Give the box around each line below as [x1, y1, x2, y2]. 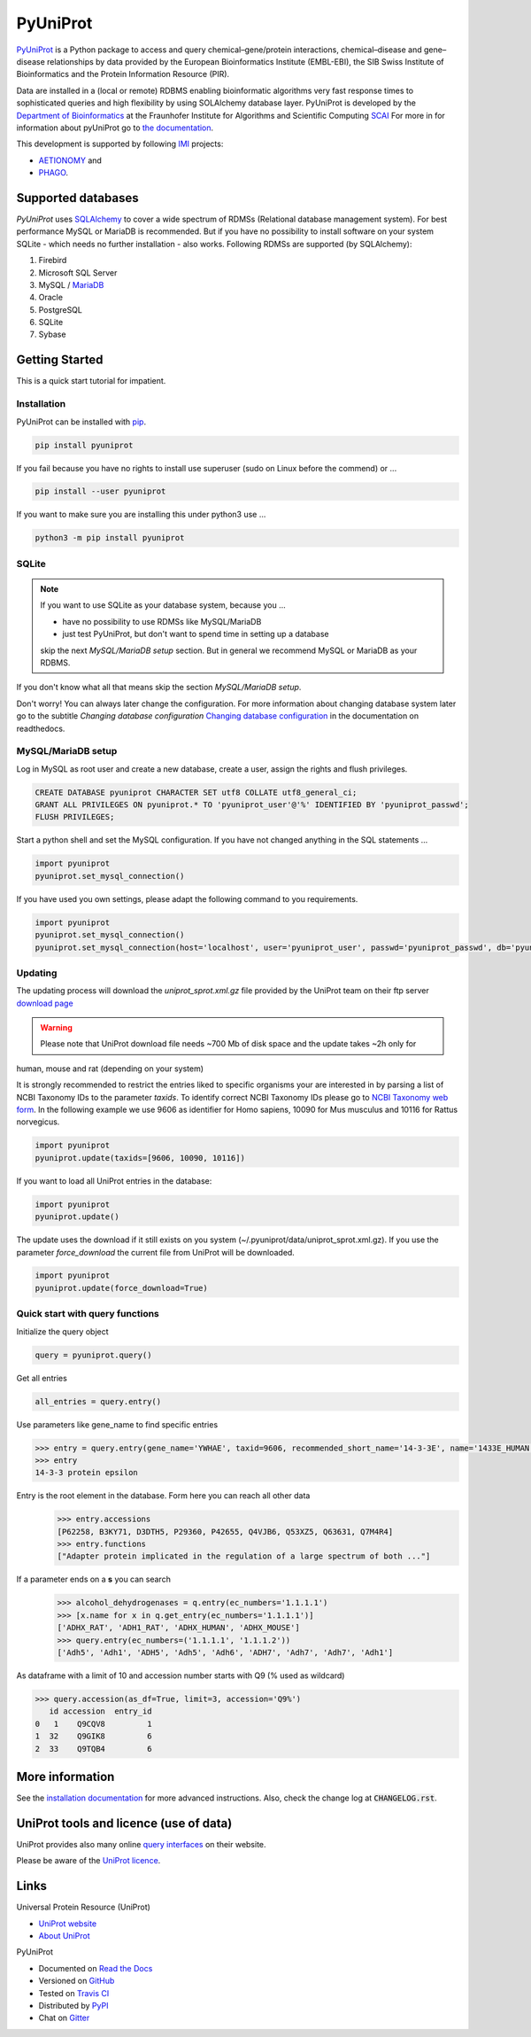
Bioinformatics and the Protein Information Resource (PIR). [16, 69, 230, 80]
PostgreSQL [38, 304, 83, 315]
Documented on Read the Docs [38, 1963, 153, 1973]
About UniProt [38, 1931, 90, 1940]
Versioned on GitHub [38, 1976, 115, 1986]
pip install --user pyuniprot [35, 486, 166, 496]
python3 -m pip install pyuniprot [35, 533, 185, 543]
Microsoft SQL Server [38, 267, 118, 278]
